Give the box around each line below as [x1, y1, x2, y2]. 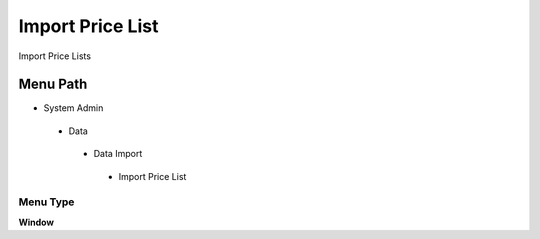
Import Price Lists [18, 50, 92, 62]
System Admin [43, 102, 104, 114]
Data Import [93, 148, 143, 160]
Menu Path [18, 76, 88, 93]
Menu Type [18, 195, 75, 209]
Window [18, 216, 55, 228]
